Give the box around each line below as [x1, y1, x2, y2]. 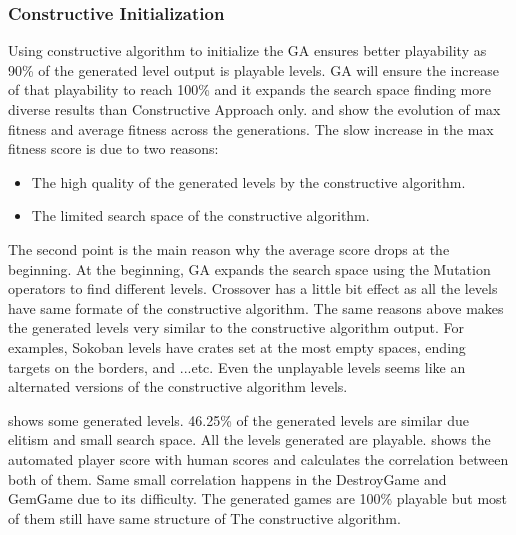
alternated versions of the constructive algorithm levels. [8, 376, 348, 397]
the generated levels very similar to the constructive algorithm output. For [8, 317, 465, 338]
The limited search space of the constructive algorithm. [31, 205, 370, 226]
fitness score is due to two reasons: [8, 138, 219, 159]
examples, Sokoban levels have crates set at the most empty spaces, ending [8, 336, 466, 357]
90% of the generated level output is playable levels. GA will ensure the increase [8, 59, 499, 80]
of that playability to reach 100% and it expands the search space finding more [8, 79, 491, 100]
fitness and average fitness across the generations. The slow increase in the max [8, 118, 494, 139]
